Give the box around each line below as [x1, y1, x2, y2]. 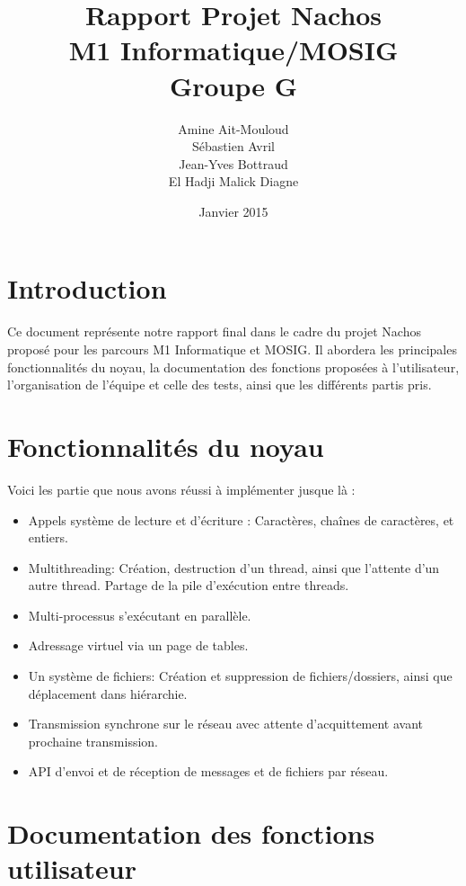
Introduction [7, 270, 167, 307]
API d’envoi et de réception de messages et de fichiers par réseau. [28, 762, 389, 781]
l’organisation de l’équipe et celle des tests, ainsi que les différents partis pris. [7, 375, 432, 394]
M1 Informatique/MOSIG [68, 31, 399, 68]
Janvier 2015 [198, 201, 268, 220]
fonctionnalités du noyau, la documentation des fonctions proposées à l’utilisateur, [7, 357, 460, 376]
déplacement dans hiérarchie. [28, 684, 188, 703]
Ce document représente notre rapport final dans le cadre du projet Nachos [7, 322, 421, 341]
